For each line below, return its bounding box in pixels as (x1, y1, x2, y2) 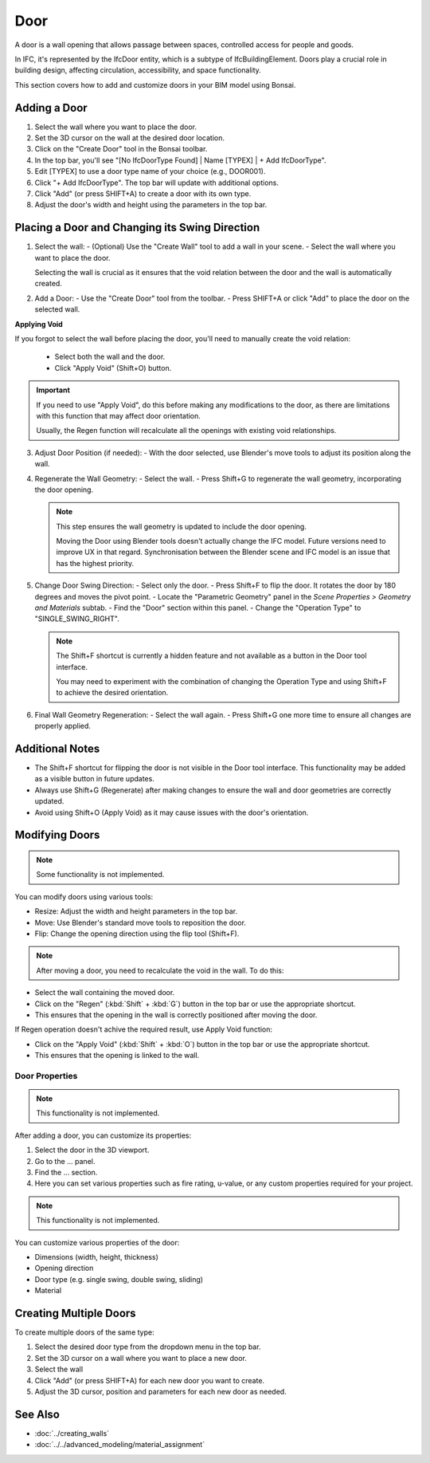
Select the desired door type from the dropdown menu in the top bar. (34, 1342, 261, 1351)
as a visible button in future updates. (34, 774, 154, 784)
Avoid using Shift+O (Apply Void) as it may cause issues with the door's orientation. (34, 808, 309, 817)
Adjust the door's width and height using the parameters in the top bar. (34, 200, 268, 210)
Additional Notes (14, 741, 100, 755)
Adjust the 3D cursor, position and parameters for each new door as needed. (34, 1387, 287, 1396)
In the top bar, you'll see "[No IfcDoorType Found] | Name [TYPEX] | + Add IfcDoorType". (34, 155, 326, 165)
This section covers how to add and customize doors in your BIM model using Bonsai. (14, 80, 296, 89)
